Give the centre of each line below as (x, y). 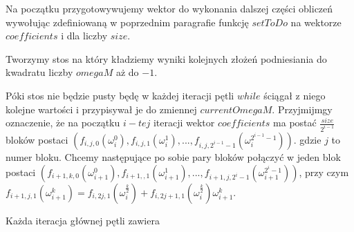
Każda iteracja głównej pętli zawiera (83, 220)
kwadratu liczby (39, 72)
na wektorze (316, 22)
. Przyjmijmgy (302, 109)
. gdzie (307, 140)
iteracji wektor (184, 123)
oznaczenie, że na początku (63, 123)
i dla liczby (84, 36)
